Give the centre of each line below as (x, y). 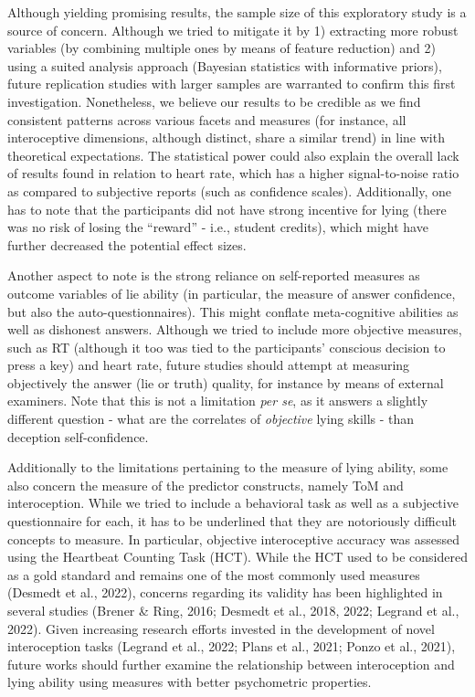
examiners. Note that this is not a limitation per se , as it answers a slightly (218, 401)
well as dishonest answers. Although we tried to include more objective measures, (235, 329)
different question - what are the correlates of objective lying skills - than (211, 419)
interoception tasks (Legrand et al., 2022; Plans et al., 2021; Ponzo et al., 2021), (232, 646)
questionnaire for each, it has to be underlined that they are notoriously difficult (232, 521)
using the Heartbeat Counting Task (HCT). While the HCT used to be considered (237, 557)
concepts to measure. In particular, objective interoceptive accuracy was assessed (233, 539)
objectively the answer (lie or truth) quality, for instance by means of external (226, 382)
